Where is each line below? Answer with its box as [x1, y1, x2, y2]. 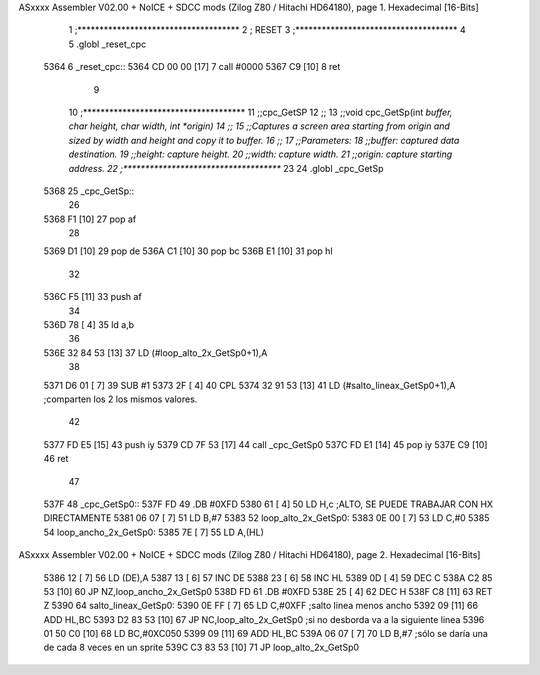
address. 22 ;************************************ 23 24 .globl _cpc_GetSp [68, 162, 384, 174]
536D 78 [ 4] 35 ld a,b [43, 319, 135, 331]
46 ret [43, 453, 69, 465]
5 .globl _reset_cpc [68, 38, 147, 50]
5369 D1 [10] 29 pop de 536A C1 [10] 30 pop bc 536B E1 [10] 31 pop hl [43, 245, 334, 257]
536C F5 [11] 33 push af [43, 291, 142, 303]
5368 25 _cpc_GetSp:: [43, 185, 135, 197]
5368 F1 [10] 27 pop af [43, 213, 137, 225]
